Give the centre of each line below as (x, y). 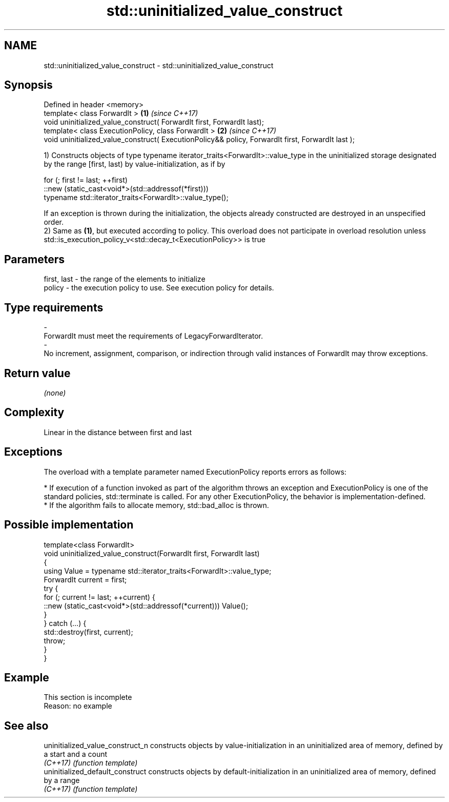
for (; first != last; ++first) (86, 180)
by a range (62, 780)
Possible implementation (69, 525)
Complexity (34, 413)
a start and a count (76, 754)
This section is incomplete (88, 697)
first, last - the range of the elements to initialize (125, 279)
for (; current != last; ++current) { (99, 597)
